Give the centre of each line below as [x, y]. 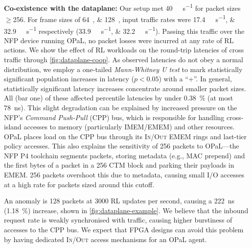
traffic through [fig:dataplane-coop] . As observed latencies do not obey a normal [124, 59]
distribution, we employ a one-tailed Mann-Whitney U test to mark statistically [123, 69]
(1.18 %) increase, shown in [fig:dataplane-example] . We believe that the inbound [126, 210]
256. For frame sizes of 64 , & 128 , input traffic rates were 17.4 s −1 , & [124, 18]
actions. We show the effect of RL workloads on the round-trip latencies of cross [124, 50]
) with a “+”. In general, [195, 79]
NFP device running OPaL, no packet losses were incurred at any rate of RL [119, 40]
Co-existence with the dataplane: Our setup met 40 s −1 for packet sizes [122, 7]
